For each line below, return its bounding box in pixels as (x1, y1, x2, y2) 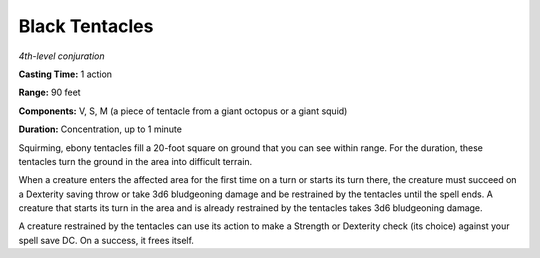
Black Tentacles (18, 15, 154, 37)
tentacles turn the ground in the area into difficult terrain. (18, 155, 253, 167)
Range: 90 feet (18, 86, 81, 99)
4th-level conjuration (18, 50, 105, 62)
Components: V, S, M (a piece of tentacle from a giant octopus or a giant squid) (18, 105, 348, 117)
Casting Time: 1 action (18, 68, 113, 80)
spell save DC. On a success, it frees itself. (18, 234, 195, 246)
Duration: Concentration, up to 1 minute (18, 123, 182, 135)
